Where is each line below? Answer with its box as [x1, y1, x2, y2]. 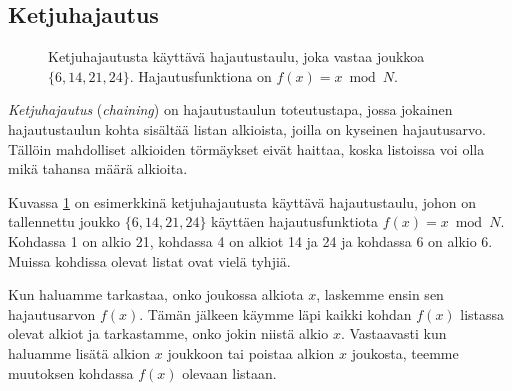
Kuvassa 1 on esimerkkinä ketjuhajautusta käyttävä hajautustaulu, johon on [8, 191, 476, 212]
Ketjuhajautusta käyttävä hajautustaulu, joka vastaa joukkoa [48, 46, 425, 67]
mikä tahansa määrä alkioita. [8, 158, 188, 179]
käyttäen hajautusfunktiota [211, 211, 379, 232]
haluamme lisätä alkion [8, 342, 151, 363]
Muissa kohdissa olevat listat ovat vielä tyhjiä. [8, 250, 291, 271]
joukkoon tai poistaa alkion [167, 342, 335, 363]
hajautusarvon [8, 303, 96, 324]
